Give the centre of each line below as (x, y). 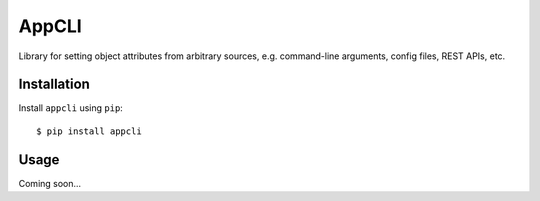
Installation (54, 84)
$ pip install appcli (89, 131)
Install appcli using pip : (71, 108)
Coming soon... (50, 183)
